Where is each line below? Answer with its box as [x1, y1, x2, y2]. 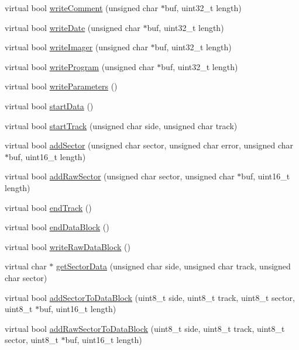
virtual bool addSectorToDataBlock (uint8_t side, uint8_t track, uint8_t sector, [5, 291, 295, 303]
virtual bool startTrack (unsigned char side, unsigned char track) [5, 119, 238, 131]
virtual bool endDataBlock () [5, 221, 109, 233]
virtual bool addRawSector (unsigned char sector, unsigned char [5, 170, 235, 182]
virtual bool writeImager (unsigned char [5, 41, 148, 53]
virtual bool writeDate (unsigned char [5, 21, 140, 33]
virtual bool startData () [5, 99, 94, 112]
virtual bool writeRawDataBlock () [5, 240, 130, 252]
